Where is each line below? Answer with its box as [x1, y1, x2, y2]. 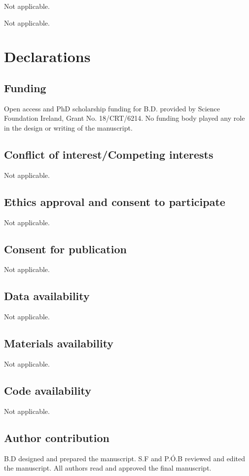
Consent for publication [4, 241, 127, 256]
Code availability [4, 382, 92, 398]
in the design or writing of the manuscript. [4, 122, 133, 133]
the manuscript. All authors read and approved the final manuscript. [4, 463, 212, 473]
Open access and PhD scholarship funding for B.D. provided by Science [4, 103, 220, 113]
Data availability [4, 288, 90, 304]
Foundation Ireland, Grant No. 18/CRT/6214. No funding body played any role [4, 113, 245, 123]
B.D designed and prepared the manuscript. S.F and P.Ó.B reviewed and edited [4, 453, 245, 463]
